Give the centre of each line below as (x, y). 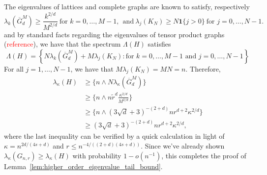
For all (14, 68)
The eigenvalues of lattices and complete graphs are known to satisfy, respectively (127, 6)
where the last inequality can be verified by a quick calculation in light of (114, 136)
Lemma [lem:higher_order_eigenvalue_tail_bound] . (83, 166)
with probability (97, 155)
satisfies (159, 44)
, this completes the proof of (204, 155)
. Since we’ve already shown (183, 146)
